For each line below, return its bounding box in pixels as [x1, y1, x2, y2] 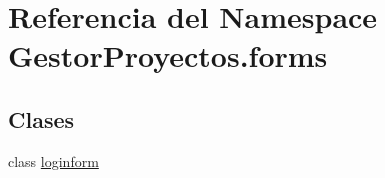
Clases [8, 103, 75, 134]
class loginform [8, 150, 99, 171]
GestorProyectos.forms [8, 35, 328, 76]
